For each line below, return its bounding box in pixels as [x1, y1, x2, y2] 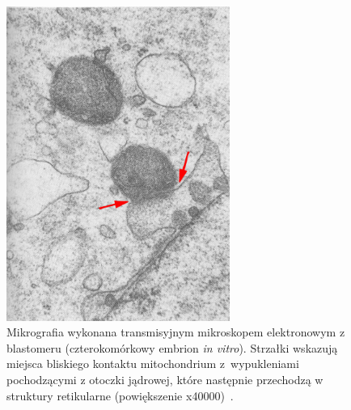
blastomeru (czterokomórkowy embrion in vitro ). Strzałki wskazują [6, 339, 338, 356]
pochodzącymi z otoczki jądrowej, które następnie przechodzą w [6, 371, 324, 388]
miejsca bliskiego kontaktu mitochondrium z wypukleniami [6, 355, 299, 372]
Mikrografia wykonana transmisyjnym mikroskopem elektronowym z [6, 323, 345, 340]
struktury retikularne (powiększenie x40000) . [6, 387, 234, 404]
